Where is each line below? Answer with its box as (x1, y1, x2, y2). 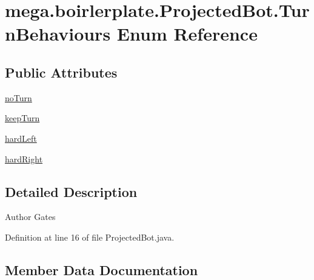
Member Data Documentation (5, 260, 198, 279)
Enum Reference (116, 21, 258, 46)
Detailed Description (5, 182, 138, 201)
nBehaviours (5, 21, 111, 46)
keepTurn (5, 112, 40, 124)
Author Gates (5, 210, 56, 223)
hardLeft (5, 132, 37, 144)
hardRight (5, 152, 43, 165)
